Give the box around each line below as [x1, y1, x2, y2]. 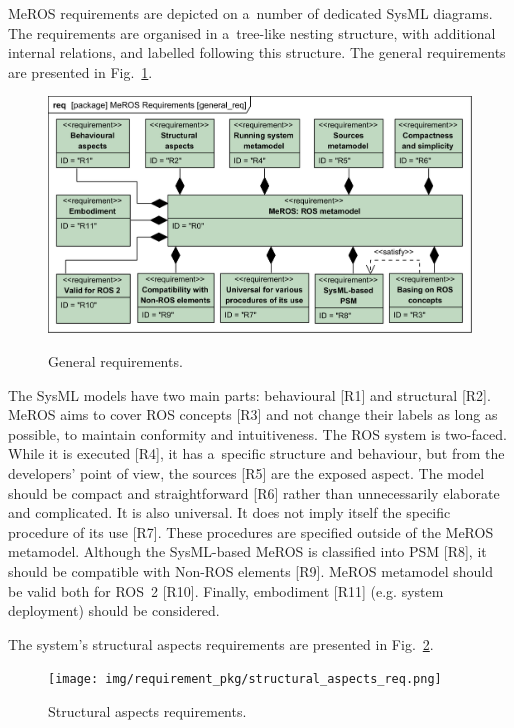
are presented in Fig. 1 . [8, 61, 153, 82]
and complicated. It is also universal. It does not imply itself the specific [8, 502, 451, 523]
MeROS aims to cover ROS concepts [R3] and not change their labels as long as [8, 404, 498, 425]
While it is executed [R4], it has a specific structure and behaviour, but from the [8, 443, 505, 464]
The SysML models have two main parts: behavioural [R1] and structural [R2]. [8, 384, 491, 405]
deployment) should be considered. [8, 600, 220, 621]
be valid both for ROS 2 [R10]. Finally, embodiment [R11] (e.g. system [8, 580, 444, 601]
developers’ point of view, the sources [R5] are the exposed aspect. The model [8, 463, 485, 483]
